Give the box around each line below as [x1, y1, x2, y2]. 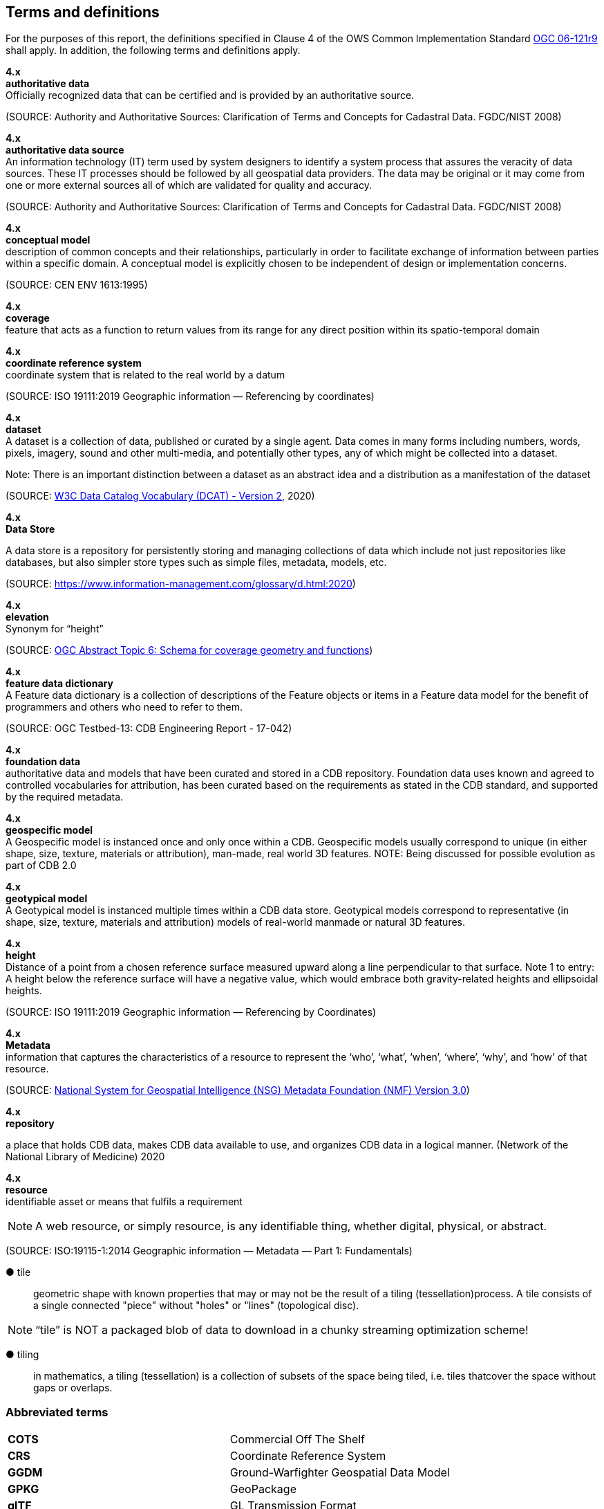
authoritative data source [6, 144, 124, 156]
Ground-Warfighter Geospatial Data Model [229, 1465, 450, 1480]
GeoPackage [229, 1482, 296, 1497]
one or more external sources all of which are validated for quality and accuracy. [6, 179, 372, 192]
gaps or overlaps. [33, 1382, 113, 1394]
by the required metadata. [6, 791, 124, 803]
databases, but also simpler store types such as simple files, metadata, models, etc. [6, 556, 387, 569]
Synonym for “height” [6, 623, 104, 635]
